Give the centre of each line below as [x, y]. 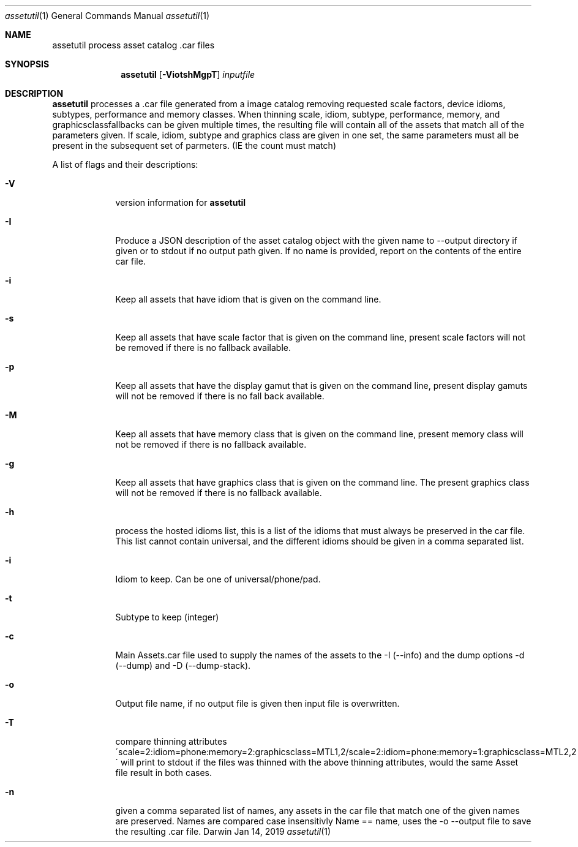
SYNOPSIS [27, 64]
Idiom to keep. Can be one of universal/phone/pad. [218, 579]
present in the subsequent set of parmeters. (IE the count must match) [194, 145]
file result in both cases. [163, 773]
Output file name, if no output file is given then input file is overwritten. [257, 703]
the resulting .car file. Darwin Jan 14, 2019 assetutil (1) [223, 831]
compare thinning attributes [171, 741]
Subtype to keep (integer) [167, 617]
